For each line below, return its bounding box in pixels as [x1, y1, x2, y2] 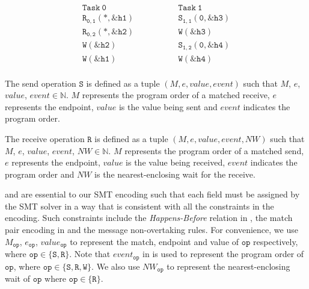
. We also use [91, 259, 140, 272]
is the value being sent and [118, 100, 218, 113]
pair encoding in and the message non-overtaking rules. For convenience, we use [5, 223, 298, 236]
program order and [5, 167, 75, 180]
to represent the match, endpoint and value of [70, 235, 239, 247]
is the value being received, [126, 156, 225, 169]
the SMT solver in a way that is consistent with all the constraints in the [5, 199, 274, 212]
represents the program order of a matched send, [124, 144, 304, 157]
